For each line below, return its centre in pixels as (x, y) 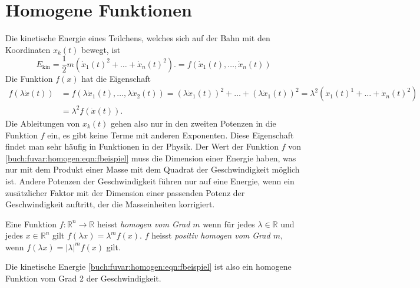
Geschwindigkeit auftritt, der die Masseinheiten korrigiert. (110, 204)
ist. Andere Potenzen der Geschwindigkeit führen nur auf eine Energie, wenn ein (150, 181)
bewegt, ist (101, 49)
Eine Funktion (31, 224)
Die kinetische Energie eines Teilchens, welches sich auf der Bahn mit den (138, 38)
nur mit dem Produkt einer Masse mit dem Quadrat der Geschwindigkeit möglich (153, 169)
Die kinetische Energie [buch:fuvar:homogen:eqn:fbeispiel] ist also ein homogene (148, 267)
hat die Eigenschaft (116, 78)
